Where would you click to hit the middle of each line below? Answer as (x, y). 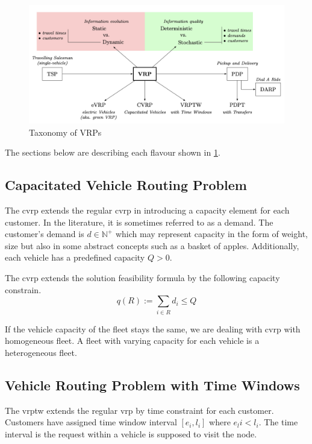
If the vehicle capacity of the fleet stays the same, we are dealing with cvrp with (153, 328)
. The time (278, 422)
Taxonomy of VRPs (65, 132)
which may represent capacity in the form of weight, (211, 234)
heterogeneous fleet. (41, 352)
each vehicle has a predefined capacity (75, 257)
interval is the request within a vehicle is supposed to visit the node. (131, 433)
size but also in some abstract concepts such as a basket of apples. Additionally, (152, 245)
